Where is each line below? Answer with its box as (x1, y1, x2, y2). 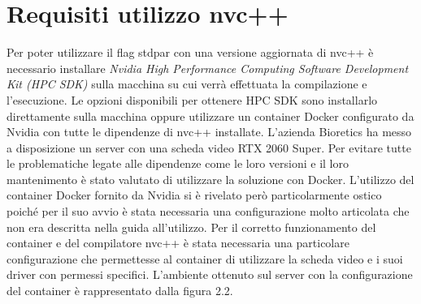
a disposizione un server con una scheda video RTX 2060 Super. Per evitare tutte (7, 139, 411, 156)
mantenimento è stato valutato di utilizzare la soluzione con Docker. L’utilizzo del (7, 170, 414, 187)
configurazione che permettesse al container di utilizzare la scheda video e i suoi (7, 250, 403, 267)
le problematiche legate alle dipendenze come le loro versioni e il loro (7, 155, 349, 172)
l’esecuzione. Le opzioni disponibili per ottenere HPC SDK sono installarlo (7, 91, 378, 108)
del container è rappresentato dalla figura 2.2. (7, 282, 233, 299)
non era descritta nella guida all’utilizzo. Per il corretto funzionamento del (7, 218, 376, 235)
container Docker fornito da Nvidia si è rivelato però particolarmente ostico (7, 186, 382, 203)
